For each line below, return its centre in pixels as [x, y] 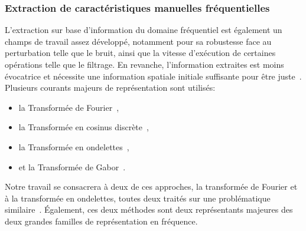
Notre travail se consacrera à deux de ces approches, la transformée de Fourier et [151, 187]
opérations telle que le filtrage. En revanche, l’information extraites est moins [144, 64]
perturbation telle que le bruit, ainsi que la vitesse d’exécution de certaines [140, 53]
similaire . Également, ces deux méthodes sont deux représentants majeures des [149, 209]
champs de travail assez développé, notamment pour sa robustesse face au [138, 41]
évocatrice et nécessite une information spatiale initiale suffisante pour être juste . [153, 76]
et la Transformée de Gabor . [72, 166]
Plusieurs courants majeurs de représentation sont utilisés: [110, 88]
